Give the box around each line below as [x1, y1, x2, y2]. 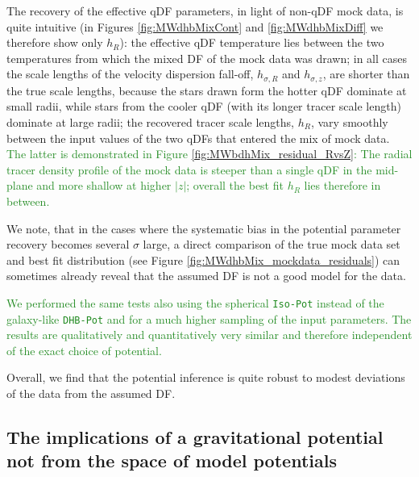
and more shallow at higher [36, 177, 172, 194]
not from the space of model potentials [6, 448, 337, 473]
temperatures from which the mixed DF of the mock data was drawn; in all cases [6, 49, 408, 66]
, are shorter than [322, 65, 410, 82]
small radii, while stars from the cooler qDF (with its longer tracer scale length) [6, 98, 401, 115]
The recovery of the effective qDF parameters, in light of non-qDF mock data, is [6, 2, 404, 19]
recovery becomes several [6, 236, 130, 253]
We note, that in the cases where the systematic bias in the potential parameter [6, 220, 401, 236]
